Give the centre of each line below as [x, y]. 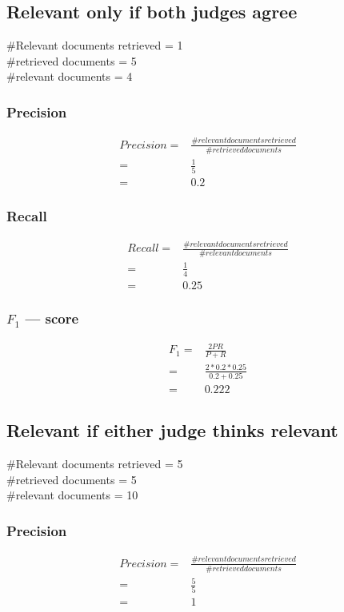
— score [52, 318]
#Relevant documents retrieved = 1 [95, 45]
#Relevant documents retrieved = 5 [95, 464]
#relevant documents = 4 [70, 76]
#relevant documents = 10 [72, 495]
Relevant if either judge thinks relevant [172, 430]
